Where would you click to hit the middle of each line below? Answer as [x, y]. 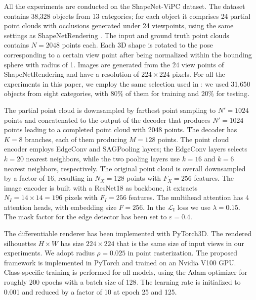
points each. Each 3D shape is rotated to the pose [137, 45]
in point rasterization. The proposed [183, 253]
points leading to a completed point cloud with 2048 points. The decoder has [121, 129]
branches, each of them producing [76, 139]
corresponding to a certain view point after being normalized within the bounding [128, 54]
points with [144, 178]
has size [72, 243]
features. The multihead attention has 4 [189, 197]
